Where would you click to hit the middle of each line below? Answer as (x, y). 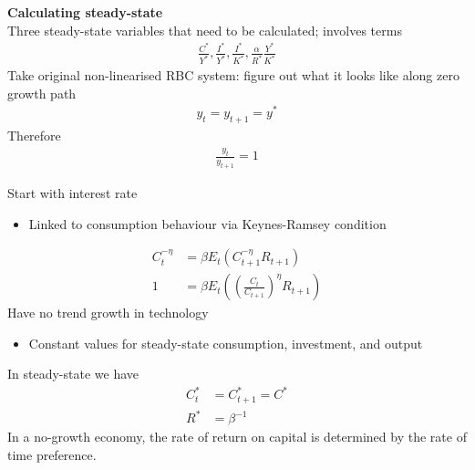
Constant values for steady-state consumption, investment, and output (226, 343)
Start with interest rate (72, 192)
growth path (42, 93)
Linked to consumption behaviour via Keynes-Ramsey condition (207, 223)
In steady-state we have (73, 374)
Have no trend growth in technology (108, 313)
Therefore (34, 136)
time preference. (52, 455)
